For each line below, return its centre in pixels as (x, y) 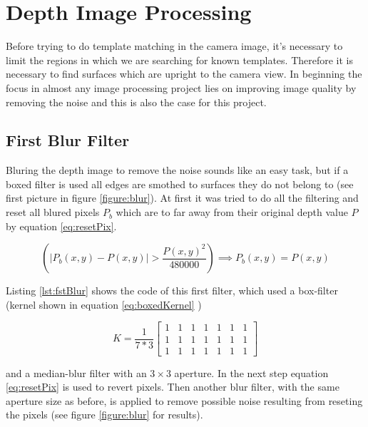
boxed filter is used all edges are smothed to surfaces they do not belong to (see (180, 184)
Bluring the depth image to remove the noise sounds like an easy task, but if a (177, 170)
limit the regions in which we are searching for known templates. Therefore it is (180, 60)
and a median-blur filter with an (76, 372)
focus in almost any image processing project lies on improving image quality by (181, 87)
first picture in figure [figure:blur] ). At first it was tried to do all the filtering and (182, 198)
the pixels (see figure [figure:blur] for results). (104, 415)
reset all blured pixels (53, 212)
